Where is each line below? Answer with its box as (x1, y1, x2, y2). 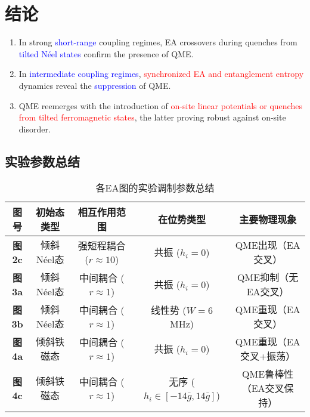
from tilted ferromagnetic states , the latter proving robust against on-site (18, 111, 286, 123)
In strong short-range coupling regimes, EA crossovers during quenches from (18, 36, 297, 48)
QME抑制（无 (237, 270, 299, 285)
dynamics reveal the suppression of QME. (18, 79, 171, 91)
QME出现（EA (235, 238, 300, 252)
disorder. (18, 122, 51, 135)
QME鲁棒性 (242, 367, 294, 381)
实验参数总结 (5, 152, 80, 170)
